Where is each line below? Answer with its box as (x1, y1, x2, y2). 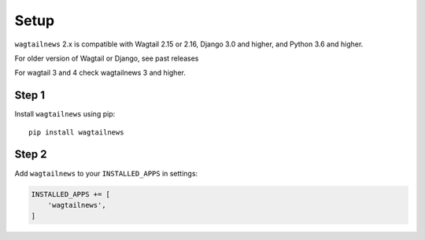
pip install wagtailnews (28, 127, 124, 137)
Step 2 (14, 148, 47, 161)
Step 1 (14, 89, 46, 102)
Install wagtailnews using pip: (14, 109, 116, 119)
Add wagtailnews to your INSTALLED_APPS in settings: (14, 168, 198, 178)
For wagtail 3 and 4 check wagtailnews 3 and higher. (14, 68, 187, 78)
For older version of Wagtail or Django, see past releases (14, 54, 199, 63)
